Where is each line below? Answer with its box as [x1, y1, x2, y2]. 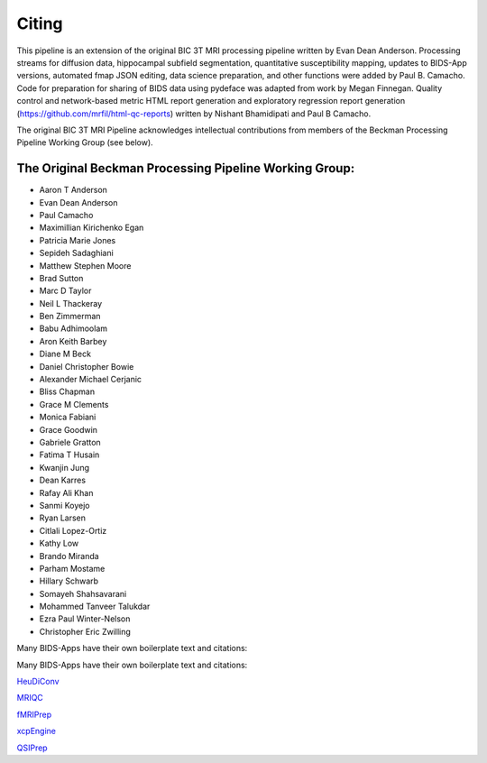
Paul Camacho [39, 209, 94, 220]
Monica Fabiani [39, 411, 96, 423]
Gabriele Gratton [39, 437, 101, 447]
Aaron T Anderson [39, 185, 108, 196]
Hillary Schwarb [39, 575, 99, 586]
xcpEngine [16, 726, 56, 737]
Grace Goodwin [39, 424, 98, 435]
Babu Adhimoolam [39, 323, 108, 334]
